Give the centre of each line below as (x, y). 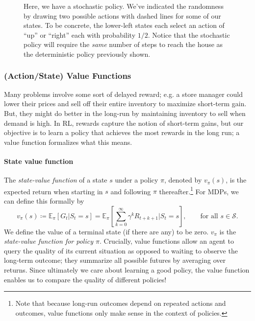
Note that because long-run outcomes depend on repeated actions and (121, 303)
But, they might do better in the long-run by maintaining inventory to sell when (125, 113)
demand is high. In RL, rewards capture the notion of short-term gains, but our (124, 123)
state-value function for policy (49, 241)
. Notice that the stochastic (189, 34)
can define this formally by (44, 200)
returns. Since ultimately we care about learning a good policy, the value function (127, 269)
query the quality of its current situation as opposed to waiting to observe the (121, 250)
